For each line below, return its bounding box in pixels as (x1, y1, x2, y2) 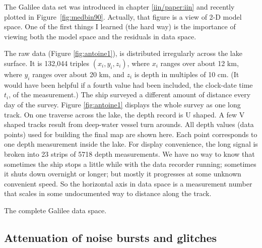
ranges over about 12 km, (160, 57, 239, 68)
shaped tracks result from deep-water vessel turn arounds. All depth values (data (4, 119, 254, 130)
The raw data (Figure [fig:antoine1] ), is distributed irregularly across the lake (4, 48, 242, 58)
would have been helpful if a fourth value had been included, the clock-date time (4, 79, 253, 90)
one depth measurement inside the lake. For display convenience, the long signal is (4, 139, 258, 149)
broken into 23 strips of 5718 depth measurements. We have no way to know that (4, 148, 255, 159)
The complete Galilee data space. (4, 205, 107, 215)
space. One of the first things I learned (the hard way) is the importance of (4, 21, 236, 32)
